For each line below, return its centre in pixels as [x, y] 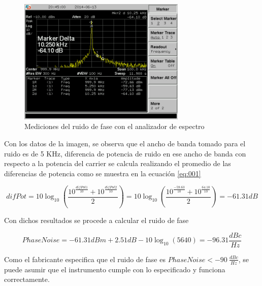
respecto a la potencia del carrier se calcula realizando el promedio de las [118, 163]
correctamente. [27, 279]
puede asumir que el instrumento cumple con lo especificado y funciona [115, 269]
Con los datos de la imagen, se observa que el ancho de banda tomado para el [125, 143]
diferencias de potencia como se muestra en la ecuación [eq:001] [103, 173]
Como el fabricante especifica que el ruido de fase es [85, 259]
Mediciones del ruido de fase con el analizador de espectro [114, 126]
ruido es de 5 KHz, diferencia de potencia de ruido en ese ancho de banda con [125, 153]
